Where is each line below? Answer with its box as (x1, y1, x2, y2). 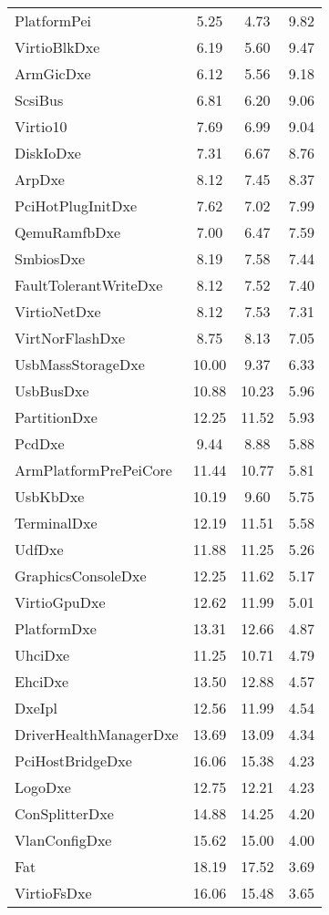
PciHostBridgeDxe (15, 750, 132, 771)
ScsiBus (15, 89, 64, 110)
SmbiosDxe (15, 248, 86, 269)
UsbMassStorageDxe (15, 354, 145, 375)
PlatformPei (15, 10, 92, 31)
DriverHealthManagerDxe (15, 724, 179, 745)
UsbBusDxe (15, 380, 89, 401)
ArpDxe (15, 169, 65, 190)
